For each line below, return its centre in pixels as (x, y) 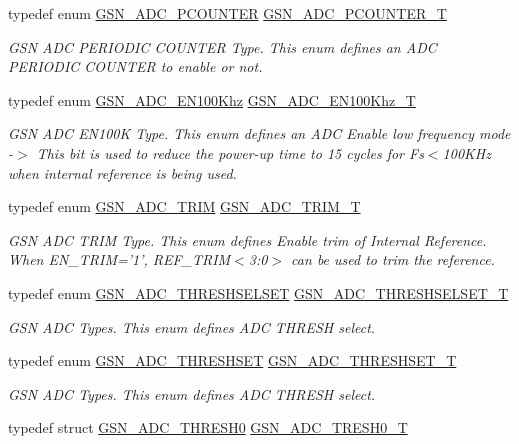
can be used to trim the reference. (393, 259)
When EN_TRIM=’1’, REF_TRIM (119, 259)
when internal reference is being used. (122, 172)
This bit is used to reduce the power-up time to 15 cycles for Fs (230, 152)
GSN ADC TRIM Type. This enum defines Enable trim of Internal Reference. (247, 239)
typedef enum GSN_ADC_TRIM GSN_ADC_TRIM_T (184, 206)
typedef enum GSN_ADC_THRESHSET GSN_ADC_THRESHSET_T (232, 360)
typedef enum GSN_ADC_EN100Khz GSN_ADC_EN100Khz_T (212, 99)
